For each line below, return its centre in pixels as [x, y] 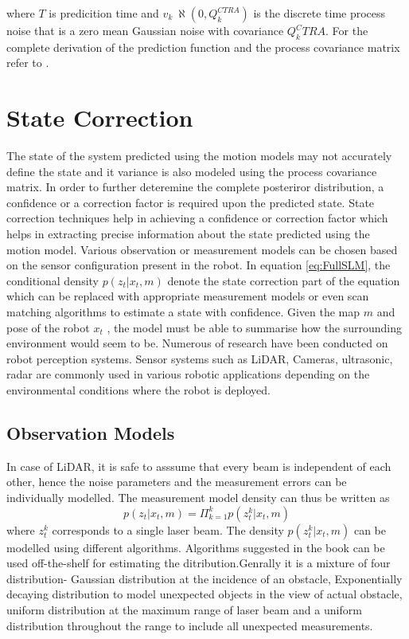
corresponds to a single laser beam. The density [168, 529]
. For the [347, 30]
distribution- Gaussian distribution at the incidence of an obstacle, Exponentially [204, 578]
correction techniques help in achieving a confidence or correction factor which [197, 218]
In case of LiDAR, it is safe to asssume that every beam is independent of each [199, 466]
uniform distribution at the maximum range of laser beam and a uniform [184, 609]
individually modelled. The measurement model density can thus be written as [198, 497]
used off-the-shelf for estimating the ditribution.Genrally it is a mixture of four [199, 563]
